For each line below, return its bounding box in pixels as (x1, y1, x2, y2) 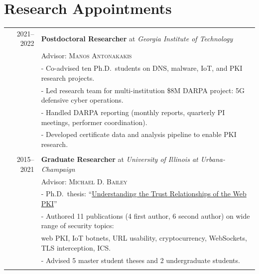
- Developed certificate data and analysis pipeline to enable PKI (41, 129, 237, 139)
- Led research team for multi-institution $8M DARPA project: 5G (41, 85, 245, 95)
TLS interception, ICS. (41, 242, 111, 253)
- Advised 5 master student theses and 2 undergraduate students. (41, 255, 240, 265)
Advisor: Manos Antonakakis (41, 50, 132, 61)
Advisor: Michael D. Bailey (41, 176, 128, 186)
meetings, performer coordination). (41, 117, 147, 127)
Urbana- (200, 154, 225, 164)
